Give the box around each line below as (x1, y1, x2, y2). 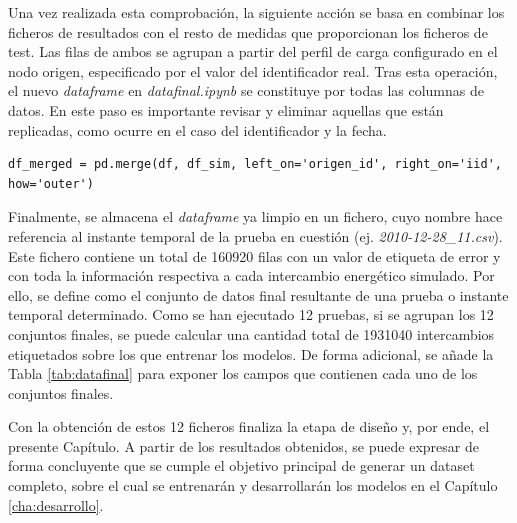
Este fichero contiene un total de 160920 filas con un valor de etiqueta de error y (8, 245, 501, 266)
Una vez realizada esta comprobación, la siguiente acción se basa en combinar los (8, 2, 505, 22)
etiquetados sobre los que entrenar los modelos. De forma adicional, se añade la (8, 343, 494, 364)
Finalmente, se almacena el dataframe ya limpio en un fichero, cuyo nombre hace (8, 206, 503, 227)
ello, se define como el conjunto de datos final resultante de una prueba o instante (8, 284, 509, 305)
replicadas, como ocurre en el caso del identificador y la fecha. (8, 119, 387, 140)
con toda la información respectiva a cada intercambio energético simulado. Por (8, 265, 495, 286)
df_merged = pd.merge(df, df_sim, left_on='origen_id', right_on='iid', (8, 157, 502, 172)
